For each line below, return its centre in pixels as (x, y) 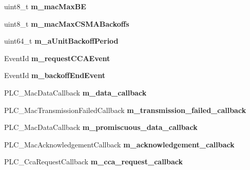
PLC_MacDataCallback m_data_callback (75, 92)
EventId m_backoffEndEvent (55, 75)
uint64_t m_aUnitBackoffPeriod (61, 41)
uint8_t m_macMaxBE (45, 6)
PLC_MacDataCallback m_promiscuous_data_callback (101, 127)
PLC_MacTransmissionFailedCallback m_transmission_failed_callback (125, 110)
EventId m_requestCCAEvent (57, 58)
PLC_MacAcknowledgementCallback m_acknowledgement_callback (119, 144)
